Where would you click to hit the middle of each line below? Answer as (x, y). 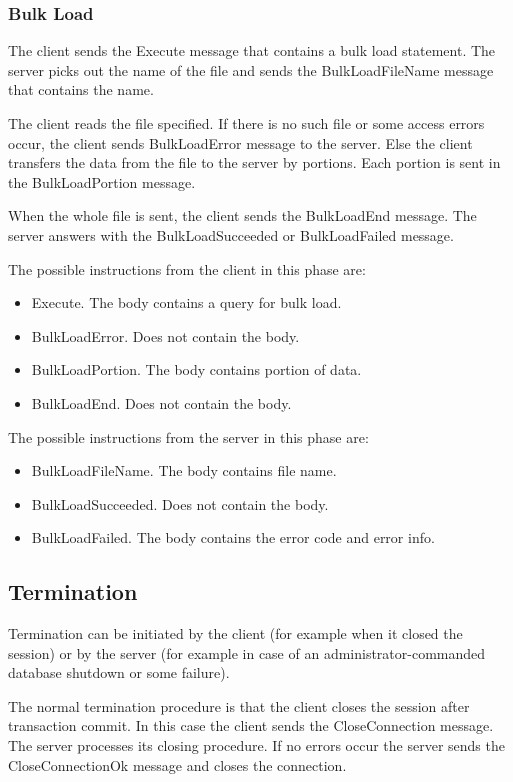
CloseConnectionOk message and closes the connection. (177, 764)
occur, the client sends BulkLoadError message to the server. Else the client (240, 142)
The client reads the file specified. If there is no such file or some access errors (246, 123)
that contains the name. (81, 89)
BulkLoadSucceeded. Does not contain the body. (180, 503)
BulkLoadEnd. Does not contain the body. (161, 402)
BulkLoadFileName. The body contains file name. (184, 470)
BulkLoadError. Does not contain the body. (165, 335)
